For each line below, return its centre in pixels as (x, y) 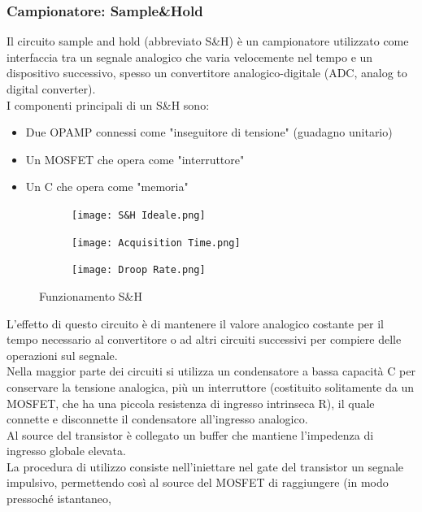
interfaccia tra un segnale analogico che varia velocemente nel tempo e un (190, 56)
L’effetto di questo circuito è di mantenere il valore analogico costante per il (196, 323)
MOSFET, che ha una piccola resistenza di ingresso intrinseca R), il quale (191, 403)
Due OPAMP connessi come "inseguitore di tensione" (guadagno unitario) (209, 132)
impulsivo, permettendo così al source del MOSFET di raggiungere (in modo (198, 482)
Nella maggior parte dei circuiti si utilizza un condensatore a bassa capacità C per (211, 371)
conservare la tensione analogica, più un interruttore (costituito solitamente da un (211, 386)
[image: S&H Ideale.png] (139, 215)
